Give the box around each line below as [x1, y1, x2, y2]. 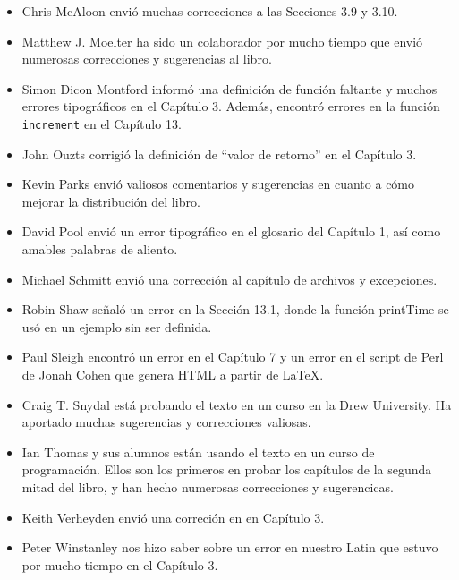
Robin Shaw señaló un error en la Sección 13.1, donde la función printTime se [21, 300, 449, 319]
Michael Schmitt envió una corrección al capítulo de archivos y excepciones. [21, 269, 438, 288]
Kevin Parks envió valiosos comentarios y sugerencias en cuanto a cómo [21, 175, 415, 193]
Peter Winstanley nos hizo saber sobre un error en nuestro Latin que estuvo [21, 538, 438, 557]
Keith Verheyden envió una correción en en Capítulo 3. [21, 507, 325, 526]
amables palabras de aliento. [21, 240, 178, 258]
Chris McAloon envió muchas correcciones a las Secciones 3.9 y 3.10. [21, 2, 398, 20]
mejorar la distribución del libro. [21, 192, 200, 210]
